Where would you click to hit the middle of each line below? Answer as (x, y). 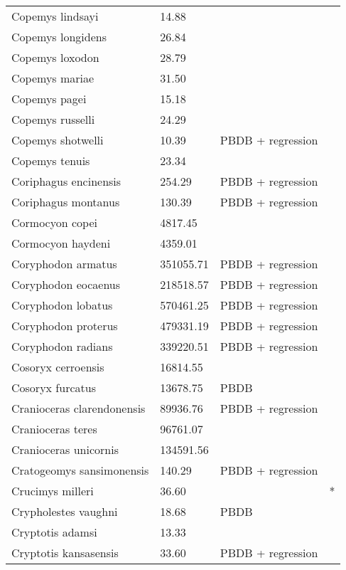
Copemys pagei (49, 99)
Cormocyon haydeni (61, 243)
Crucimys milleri (53, 491)
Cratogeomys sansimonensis (80, 470)
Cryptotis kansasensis (65, 553)
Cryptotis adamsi (54, 532)
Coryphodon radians (62, 346)
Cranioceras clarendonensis (79, 408)
